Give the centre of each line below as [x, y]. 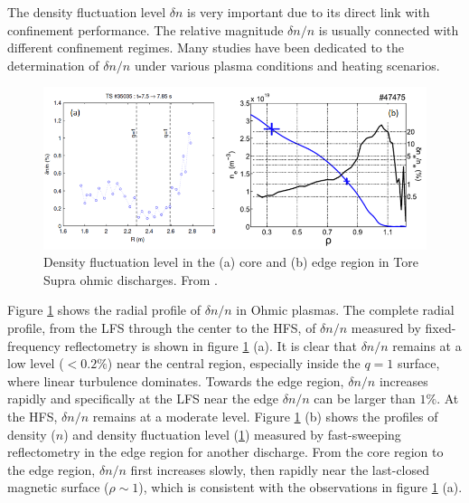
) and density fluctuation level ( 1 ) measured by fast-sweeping [232, 434]
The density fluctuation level [87, 12]
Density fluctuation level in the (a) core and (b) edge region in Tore [231, 262]
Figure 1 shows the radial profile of [104, 310]
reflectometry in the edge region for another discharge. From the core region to [225, 452]
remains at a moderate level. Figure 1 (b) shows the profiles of [265, 417]
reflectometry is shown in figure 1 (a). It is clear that [211, 345]
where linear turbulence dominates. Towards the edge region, [176, 380]
